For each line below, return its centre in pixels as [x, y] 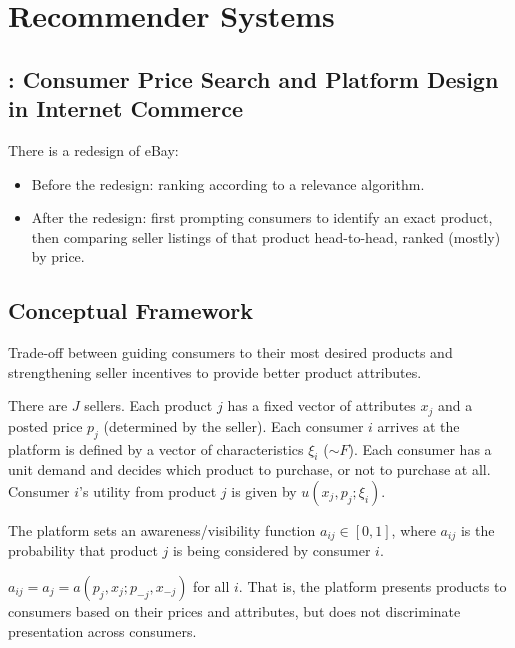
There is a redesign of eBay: [93, 149]
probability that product [83, 550]
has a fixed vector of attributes [321, 405]
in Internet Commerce [125, 108]
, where [413, 529]
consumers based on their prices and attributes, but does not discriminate [234, 611]
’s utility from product [148, 490]
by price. [58, 256]
